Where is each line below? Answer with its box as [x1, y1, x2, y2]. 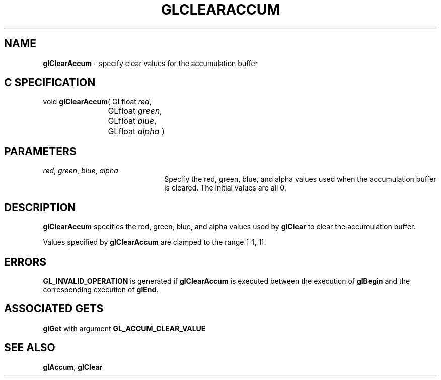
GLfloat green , [108, 106, 162, 116]
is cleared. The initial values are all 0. [164, 183, 286, 193]
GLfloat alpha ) [108, 126, 165, 137]
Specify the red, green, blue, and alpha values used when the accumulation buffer [164, 175, 436, 184]
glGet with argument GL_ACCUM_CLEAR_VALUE [43, 324, 206, 333]
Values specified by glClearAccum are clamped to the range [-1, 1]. [43, 238, 266, 247]
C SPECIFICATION [4, 76, 96, 89]
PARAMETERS [4, 145, 77, 158]
